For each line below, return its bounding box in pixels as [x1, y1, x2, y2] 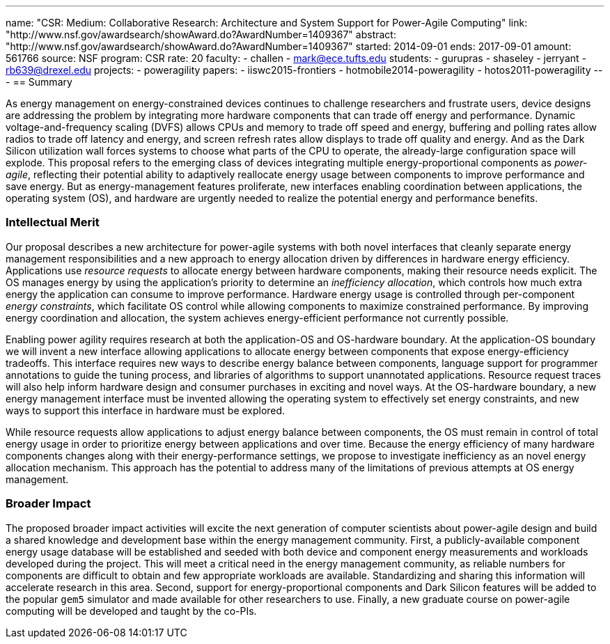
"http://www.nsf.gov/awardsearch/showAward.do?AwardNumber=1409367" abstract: [6, 29, 396, 40]
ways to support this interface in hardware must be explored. [6, 404, 286, 416]
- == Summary [6, 76, 72, 88]
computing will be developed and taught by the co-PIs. [6, 604, 257, 617]
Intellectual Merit [6, 215, 100, 230]
